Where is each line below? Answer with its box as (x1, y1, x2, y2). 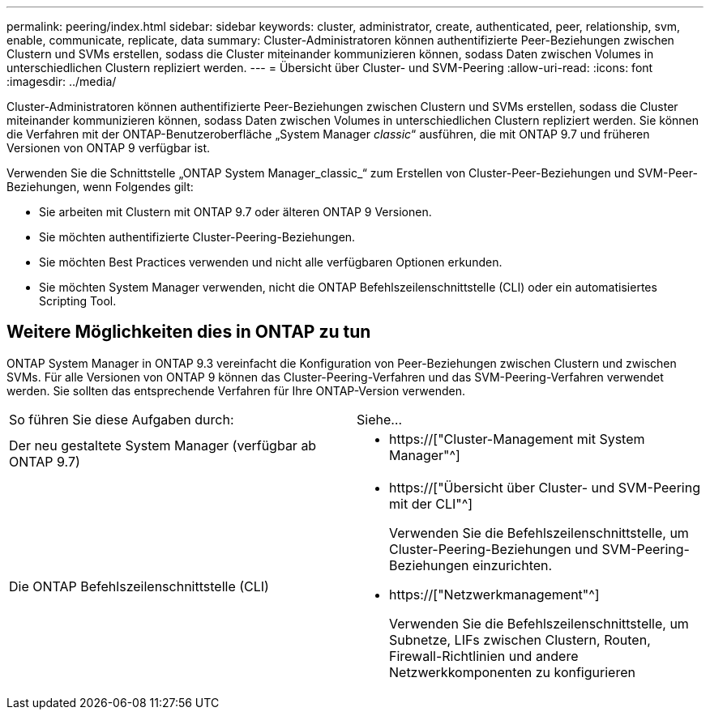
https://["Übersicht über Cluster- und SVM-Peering (389, 479, 700, 496)
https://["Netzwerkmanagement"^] (389, 586, 600, 603)
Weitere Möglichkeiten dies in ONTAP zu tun (6, 322, 371, 343)
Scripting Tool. (39, 294, 117, 308)
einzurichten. (473, 556, 553, 573)
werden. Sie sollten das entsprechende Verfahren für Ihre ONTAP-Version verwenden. (6, 383, 465, 398)
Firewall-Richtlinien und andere (389, 647, 579, 664)
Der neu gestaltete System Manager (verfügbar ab (9, 437, 317, 454)
